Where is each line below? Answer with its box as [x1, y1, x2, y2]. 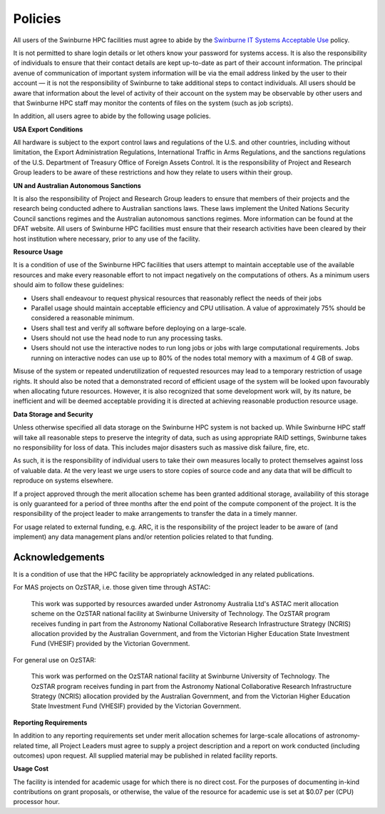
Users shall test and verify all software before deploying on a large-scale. [31, 324, 247, 332]
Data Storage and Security [13, 410, 93, 418]
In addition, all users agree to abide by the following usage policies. [13, 111, 211, 121]
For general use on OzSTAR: [13, 655, 96, 664]
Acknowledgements [13, 551, 105, 563]
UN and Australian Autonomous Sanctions [13, 181, 142, 189]
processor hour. [13, 798, 60, 806]
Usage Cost [13, 765, 49, 773]
